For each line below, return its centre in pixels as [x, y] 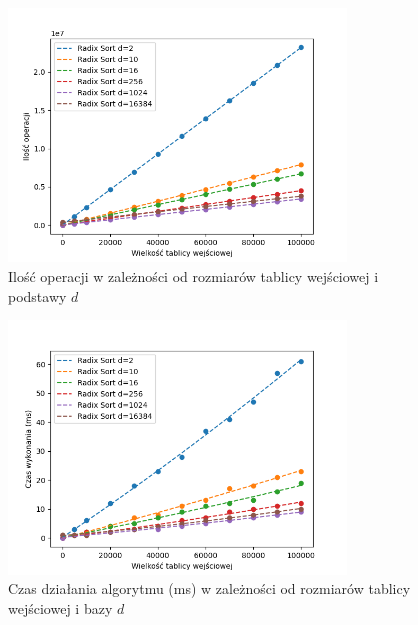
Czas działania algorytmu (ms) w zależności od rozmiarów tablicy [209, 588]
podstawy [37, 295]
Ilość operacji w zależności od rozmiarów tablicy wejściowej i [193, 275]
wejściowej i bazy [60, 607]
